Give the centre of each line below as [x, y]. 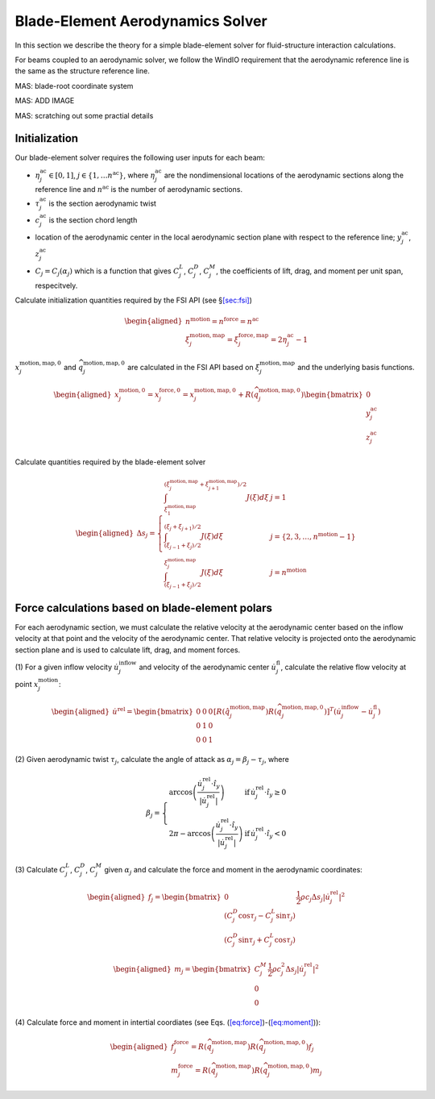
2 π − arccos [190, 834]
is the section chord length [93, 220]
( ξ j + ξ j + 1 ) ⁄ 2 [182, 528]
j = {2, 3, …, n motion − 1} [313, 536]
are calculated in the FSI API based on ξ [194, 367]
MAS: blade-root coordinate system [74, 85]
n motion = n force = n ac [222, 321]
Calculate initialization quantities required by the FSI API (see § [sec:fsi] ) [134, 300]
